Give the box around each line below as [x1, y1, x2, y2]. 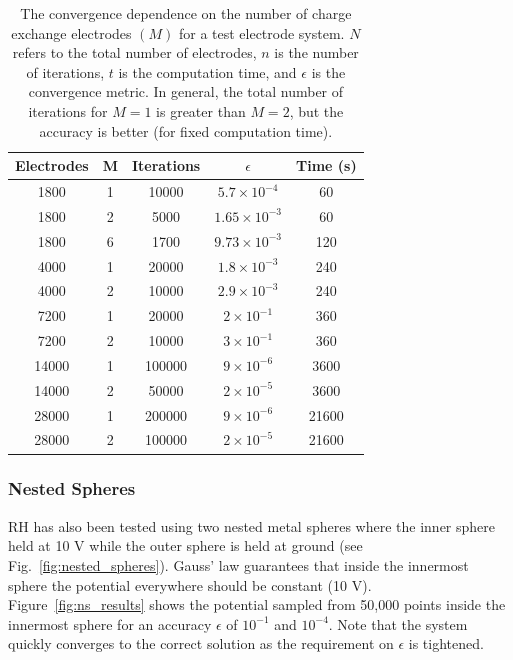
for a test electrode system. [178, 22, 345, 43]
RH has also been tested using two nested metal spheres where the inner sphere [8, 515, 496, 536]
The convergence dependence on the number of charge [20, 3, 352, 23]
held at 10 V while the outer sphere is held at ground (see [8, 535, 363, 556]
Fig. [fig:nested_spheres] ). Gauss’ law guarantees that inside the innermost [8, 554, 469, 575]
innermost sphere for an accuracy [8, 613, 212, 634]
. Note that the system [328, 613, 468, 634]
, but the [289, 100, 344, 121]
